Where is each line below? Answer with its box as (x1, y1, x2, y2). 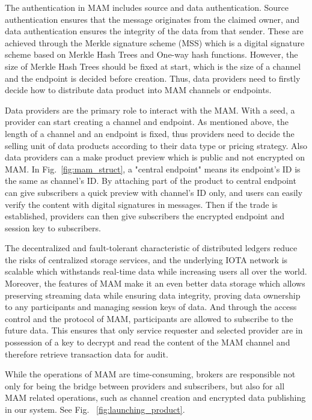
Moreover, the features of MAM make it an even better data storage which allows (5, 277, 305, 290)
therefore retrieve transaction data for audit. (5, 347, 168, 360)
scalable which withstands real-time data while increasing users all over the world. (5, 265, 307, 278)
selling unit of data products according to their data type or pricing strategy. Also (5, 139, 308, 151)
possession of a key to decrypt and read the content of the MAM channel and (5, 336, 290, 348)
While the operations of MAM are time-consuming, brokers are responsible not (5, 368, 296, 380)
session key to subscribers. (5, 221, 101, 234)
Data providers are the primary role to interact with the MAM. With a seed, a (5, 103, 295, 116)
